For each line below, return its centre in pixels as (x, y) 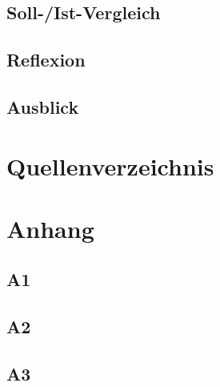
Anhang (50, 228)
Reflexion (46, 60)
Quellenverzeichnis (110, 165)
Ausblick (43, 106)
